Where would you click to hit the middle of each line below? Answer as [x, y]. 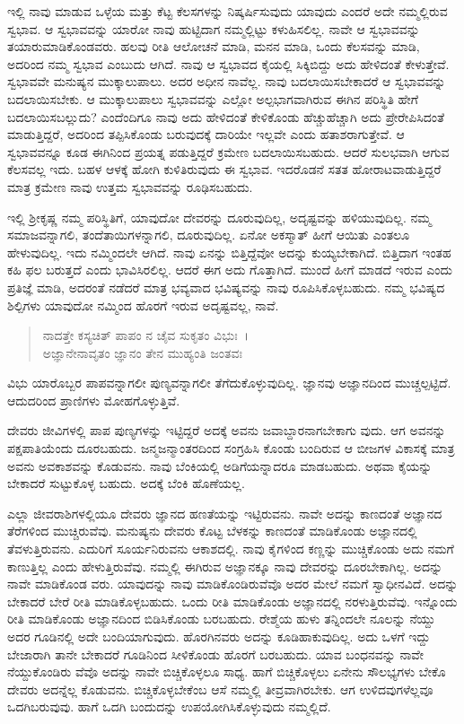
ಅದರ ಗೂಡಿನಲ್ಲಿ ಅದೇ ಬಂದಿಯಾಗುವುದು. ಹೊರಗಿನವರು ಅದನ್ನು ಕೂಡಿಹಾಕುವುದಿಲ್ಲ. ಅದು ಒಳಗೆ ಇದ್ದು [219, 636]
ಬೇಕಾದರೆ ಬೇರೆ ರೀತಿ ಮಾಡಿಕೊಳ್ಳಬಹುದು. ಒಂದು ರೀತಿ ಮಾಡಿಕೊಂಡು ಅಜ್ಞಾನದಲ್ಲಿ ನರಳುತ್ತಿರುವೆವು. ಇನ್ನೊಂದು [232, 601]
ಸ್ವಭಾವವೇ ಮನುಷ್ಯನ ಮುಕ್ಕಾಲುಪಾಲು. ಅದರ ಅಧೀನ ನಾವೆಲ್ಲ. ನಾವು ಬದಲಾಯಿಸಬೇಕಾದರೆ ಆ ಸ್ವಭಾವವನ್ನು [227, 81]
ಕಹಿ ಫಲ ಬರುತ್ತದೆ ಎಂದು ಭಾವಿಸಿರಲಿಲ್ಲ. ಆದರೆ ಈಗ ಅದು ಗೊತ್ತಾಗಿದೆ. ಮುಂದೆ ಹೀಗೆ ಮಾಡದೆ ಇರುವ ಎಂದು [230, 270]
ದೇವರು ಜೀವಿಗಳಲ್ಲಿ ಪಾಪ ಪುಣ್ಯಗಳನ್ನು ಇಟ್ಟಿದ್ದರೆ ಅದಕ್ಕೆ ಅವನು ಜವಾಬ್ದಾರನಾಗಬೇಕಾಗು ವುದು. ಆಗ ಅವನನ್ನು [227, 430]
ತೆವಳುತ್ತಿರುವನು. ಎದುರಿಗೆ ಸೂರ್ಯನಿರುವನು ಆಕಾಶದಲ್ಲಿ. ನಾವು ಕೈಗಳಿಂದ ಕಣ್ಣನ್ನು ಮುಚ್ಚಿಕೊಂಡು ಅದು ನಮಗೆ [231, 549]
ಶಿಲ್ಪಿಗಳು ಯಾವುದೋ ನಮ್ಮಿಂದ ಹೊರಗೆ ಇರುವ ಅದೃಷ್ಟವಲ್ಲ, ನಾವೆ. [143, 305]
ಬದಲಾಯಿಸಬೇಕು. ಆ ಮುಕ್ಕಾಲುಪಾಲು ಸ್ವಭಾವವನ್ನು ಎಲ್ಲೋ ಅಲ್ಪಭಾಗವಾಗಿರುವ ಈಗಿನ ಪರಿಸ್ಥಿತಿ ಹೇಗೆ [213, 98]
